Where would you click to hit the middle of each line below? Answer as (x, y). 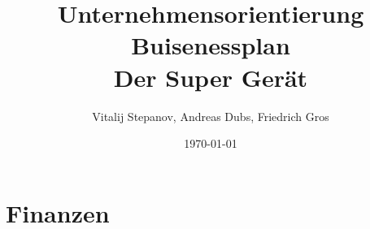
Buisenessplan (211, 45)
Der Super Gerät (211, 77)
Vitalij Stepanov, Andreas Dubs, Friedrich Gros (211, 116)
